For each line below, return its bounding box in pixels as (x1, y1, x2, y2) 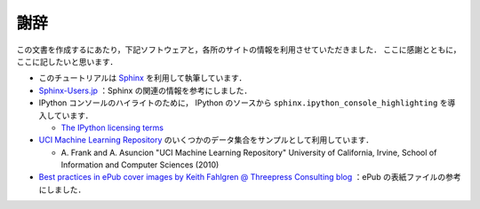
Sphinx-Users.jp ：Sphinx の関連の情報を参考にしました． (38, 85, 252, 96)
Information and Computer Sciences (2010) (60, 159, 220, 170)
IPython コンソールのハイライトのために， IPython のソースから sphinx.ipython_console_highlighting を (38, 97, 448, 108)
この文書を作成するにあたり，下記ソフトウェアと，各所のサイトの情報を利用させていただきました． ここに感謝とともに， (16, 44, 461, 55)
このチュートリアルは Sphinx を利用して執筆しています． (38, 73, 247, 83)
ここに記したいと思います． (16, 56, 118, 66)
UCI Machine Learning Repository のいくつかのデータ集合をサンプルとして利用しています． (38, 135, 373, 145)
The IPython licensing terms (60, 122, 164, 133)
